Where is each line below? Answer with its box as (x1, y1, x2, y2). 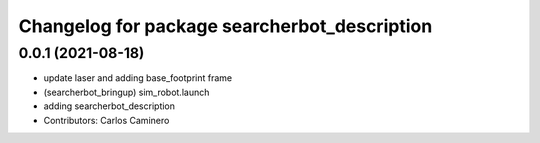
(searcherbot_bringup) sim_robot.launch (43, 86, 210, 98)
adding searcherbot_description (43, 100, 175, 112)
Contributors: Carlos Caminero (43, 114, 170, 126)
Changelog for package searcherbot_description (18, 15, 433, 37)
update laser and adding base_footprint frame (43, 72, 233, 84)
